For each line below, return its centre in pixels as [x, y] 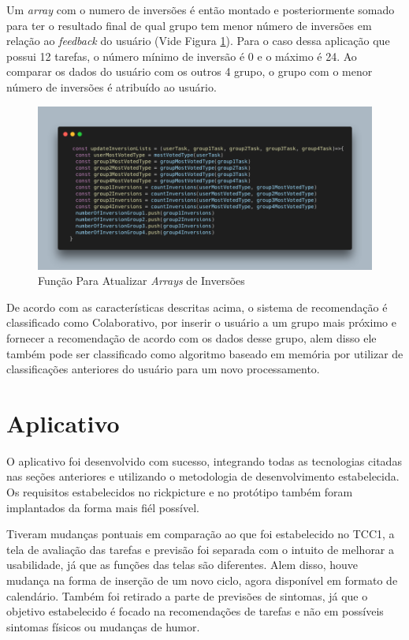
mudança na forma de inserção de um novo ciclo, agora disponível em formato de [202, 580]
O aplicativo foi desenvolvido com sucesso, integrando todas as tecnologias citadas [204, 460]
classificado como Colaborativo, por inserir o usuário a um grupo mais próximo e [201, 322]
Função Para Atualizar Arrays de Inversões [141, 281]
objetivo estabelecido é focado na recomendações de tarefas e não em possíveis [195, 611]
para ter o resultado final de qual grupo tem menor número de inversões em [189, 25]
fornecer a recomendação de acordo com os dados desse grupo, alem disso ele [191, 337]
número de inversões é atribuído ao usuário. [112, 86]
